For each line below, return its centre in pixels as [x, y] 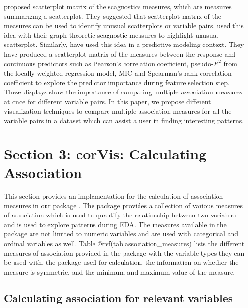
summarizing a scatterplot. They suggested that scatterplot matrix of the [113, 16]
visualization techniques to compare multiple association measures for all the [118, 111]
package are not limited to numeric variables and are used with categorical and [121, 234]
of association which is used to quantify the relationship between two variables [120, 215]
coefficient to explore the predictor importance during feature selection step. [117, 82]
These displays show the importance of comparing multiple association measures [123, 92]
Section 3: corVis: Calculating [105, 153]
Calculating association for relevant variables [118, 298]
